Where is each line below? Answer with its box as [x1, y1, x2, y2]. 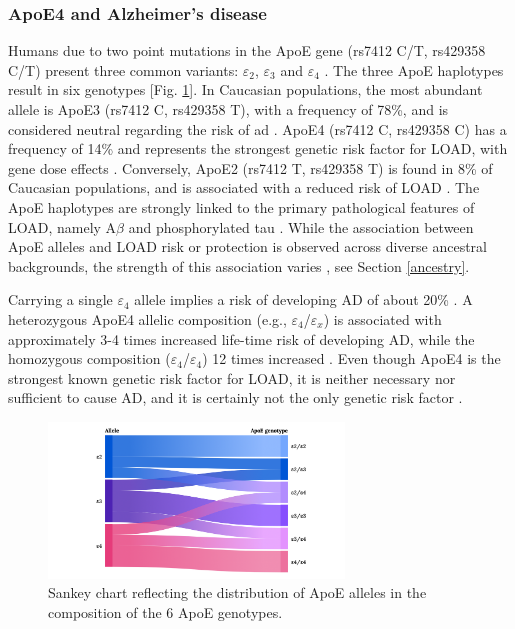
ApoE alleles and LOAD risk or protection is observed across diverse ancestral [8, 236, 487, 257]
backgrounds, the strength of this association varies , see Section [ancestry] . [8, 255, 470, 276]
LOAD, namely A [8, 216, 117, 237]
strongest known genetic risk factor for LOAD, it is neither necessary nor [8, 367, 456, 388]
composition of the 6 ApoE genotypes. [48, 601, 283, 622]
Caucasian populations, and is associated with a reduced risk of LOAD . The [8, 177, 480, 198]
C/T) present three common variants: [8, 59, 239, 80]
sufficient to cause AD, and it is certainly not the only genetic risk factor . [8, 387, 463, 408]
